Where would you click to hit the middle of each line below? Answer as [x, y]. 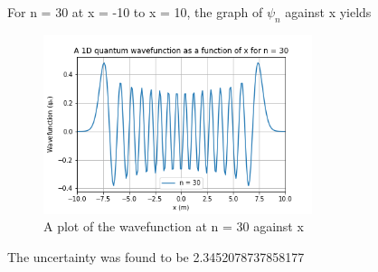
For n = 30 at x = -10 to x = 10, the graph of [135, 12]
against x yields [328, 12]
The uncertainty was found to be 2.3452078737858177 [156, 256]
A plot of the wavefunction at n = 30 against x [174, 226]
